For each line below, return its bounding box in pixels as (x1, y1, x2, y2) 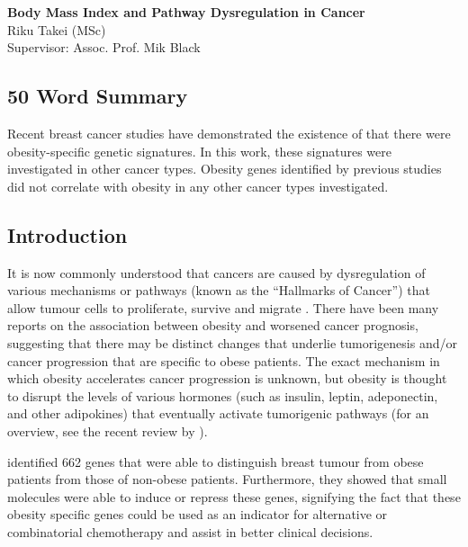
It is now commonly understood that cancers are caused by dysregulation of (7, 263, 426, 282)
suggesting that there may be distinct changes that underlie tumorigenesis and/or (7, 333, 457, 352)
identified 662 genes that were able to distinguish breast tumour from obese (7, 452, 424, 471)
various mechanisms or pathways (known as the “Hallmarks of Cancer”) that (7, 281, 430, 300)
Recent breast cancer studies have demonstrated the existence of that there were (7, 123, 451, 142)
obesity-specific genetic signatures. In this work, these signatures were (7, 141, 391, 160)
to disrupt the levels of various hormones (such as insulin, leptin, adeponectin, (7, 386, 438, 405)
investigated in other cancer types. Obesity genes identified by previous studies (7, 159, 442, 178)
